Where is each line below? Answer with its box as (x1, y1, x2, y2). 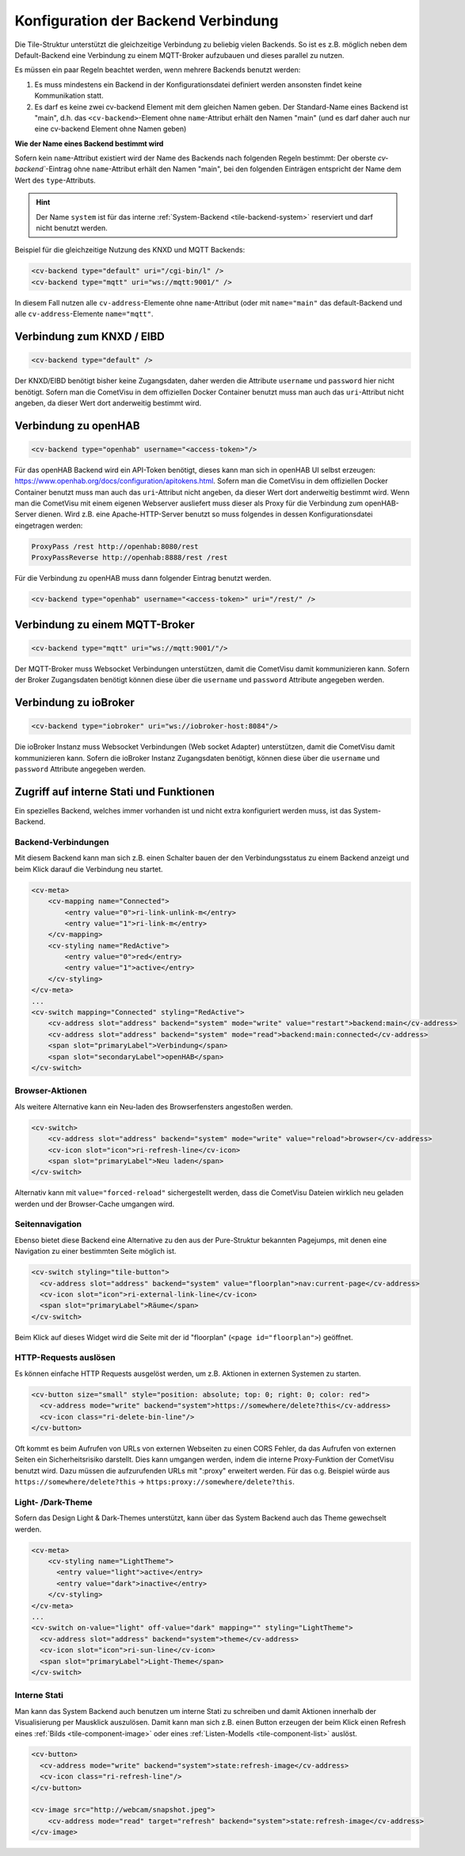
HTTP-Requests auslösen (14, 1352, 116, 1363)
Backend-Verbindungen (14, 837, 109, 847)
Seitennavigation (14, 1219, 82, 1230)
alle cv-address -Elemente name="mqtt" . (14, 309, 154, 319)
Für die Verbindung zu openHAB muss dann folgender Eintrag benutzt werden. (14, 574, 272, 583)
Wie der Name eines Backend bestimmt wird (14, 139, 164, 148)
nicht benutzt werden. (36, 223, 109, 233)
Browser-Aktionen (14, 1086, 87, 1097)
